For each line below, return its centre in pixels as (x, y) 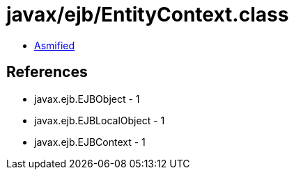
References (47, 72)
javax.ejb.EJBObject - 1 (87, 99)
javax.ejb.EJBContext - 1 (90, 142)
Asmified (55, 45)
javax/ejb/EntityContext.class (148, 15)
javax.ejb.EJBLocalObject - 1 (100, 120)
